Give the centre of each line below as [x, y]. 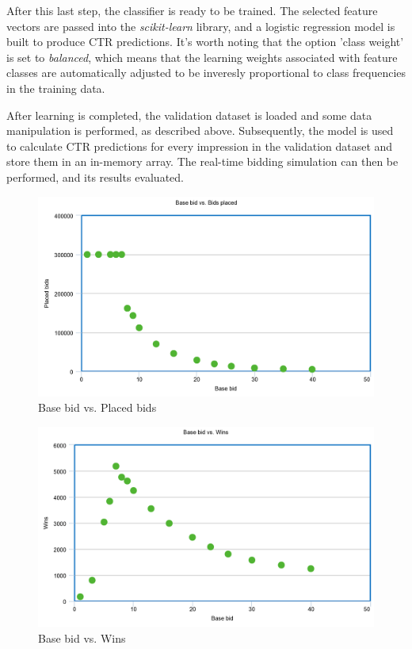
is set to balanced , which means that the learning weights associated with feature [202, 57]
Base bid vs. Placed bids [97, 407]
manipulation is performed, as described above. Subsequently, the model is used [200, 131]
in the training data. [56, 88]
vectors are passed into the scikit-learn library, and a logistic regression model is [201, 26]
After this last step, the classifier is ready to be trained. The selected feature [192, 10]
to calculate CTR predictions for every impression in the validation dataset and [200, 146]
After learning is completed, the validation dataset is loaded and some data [189, 115]
